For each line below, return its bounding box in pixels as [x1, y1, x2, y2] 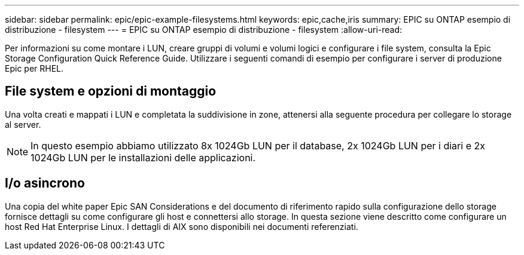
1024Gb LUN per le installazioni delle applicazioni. [31, 151, 256, 164]
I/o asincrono [5, 176, 85, 191]
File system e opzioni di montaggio [5, 84, 217, 99]
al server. [5, 119, 41, 130]
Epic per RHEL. [5, 63, 64, 73]
